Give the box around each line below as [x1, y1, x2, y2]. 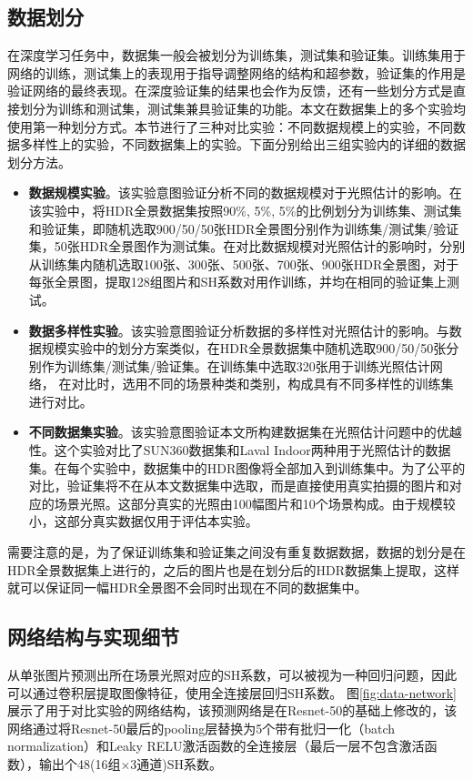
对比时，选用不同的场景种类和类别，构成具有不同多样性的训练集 [71, 374, 454, 393]
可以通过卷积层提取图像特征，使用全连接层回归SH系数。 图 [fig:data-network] [7, 683, 457, 702]
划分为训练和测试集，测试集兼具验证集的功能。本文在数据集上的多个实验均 [19, 98, 466, 117]
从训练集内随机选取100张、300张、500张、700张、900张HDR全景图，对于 [28, 254, 459, 273]
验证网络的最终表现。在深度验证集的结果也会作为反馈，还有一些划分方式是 [7, 81, 453, 100]
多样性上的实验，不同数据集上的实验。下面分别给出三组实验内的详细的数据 [19, 135, 466, 154]
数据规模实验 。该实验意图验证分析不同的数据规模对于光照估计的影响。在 [28, 183, 462, 202]
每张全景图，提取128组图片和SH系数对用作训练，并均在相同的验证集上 [28, 272, 448, 291]
